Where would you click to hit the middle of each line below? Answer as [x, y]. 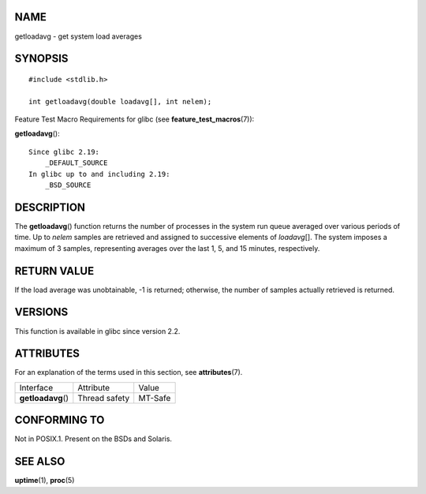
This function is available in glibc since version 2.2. [97, 331]
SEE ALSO [40, 462]
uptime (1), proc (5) [45, 481]
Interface [36, 387]
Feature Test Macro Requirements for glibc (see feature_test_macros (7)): [135, 119]
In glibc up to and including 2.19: [99, 174]
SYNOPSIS [41, 59]
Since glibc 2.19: [64, 152]
